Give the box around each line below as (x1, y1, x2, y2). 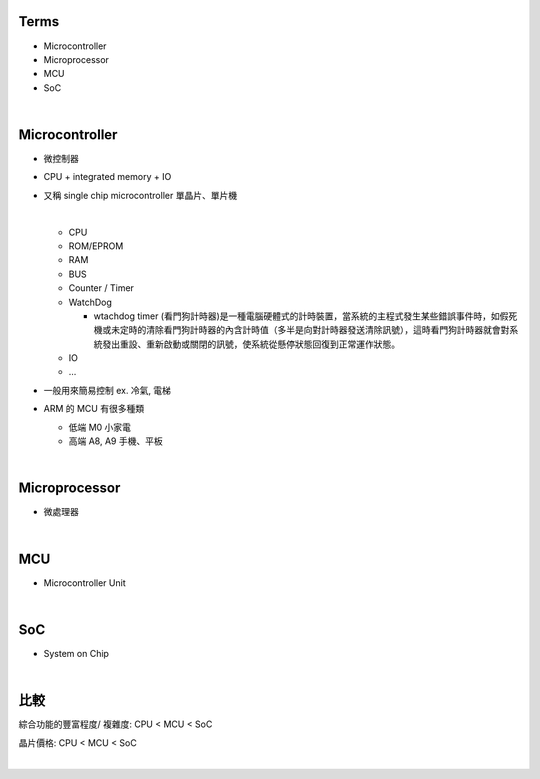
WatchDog (68, 296, 112, 308)
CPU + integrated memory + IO (43, 171, 172, 183)
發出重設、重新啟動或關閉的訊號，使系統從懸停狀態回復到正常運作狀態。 (101, 338, 400, 350)
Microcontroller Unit (43, 576, 126, 589)
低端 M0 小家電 (68, 421, 132, 433)
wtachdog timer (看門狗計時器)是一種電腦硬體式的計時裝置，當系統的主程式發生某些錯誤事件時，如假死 (93, 310, 518, 322)
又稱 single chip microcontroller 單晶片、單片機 (43, 189, 238, 201)
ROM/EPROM (68, 240, 124, 252)
